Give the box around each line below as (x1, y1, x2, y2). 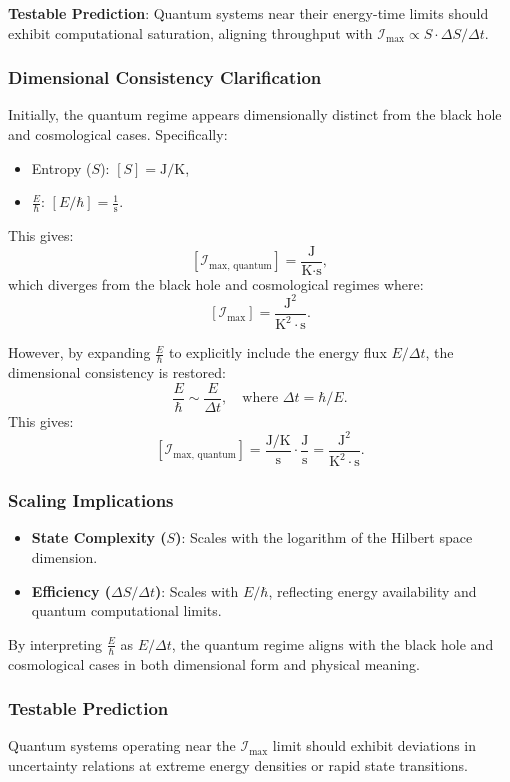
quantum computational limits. (31, 600, 222, 621)
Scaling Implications (8, 488, 174, 513)
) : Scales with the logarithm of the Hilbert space (175, 527, 473, 548)
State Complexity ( (31, 527, 167, 548)
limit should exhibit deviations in (272, 735, 477, 756)
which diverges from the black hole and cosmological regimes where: (8, 273, 424, 294)
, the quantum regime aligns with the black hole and (171, 633, 494, 654)
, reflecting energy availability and (268, 580, 477, 601)
